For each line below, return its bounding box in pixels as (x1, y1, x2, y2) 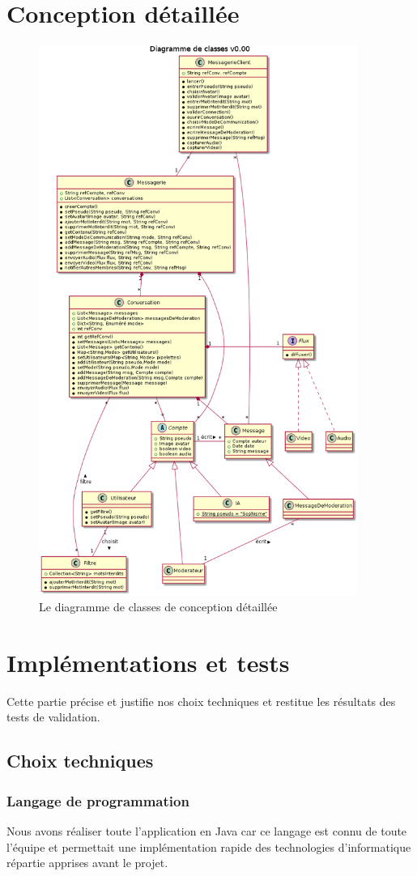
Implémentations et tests (6, 645, 290, 678)
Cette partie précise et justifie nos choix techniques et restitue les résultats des (6, 692, 396, 709)
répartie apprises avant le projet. (6, 854, 168, 871)
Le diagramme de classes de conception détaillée (39, 598, 278, 615)
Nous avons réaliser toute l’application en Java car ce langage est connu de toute (6, 822, 407, 839)
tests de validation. (6, 708, 100, 725)
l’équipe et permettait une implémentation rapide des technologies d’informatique (6, 838, 411, 855)
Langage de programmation (6, 790, 189, 810)
